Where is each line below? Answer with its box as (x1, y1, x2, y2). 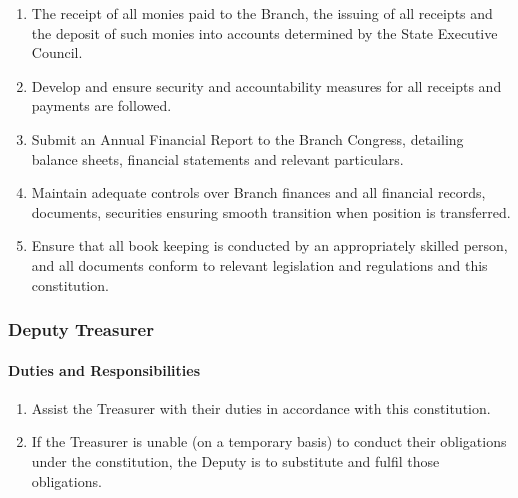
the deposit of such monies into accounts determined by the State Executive (31, 22, 498, 43)
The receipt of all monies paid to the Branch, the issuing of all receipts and (31, 3, 493, 23)
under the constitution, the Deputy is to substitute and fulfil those (31, 450, 440, 471)
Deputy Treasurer (8, 317, 154, 342)
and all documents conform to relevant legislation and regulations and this (31, 254, 488, 275)
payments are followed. (31, 95, 172, 116)
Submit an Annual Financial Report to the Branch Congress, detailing (31, 128, 464, 149)
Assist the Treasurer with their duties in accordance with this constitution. (31, 397, 491, 418)
